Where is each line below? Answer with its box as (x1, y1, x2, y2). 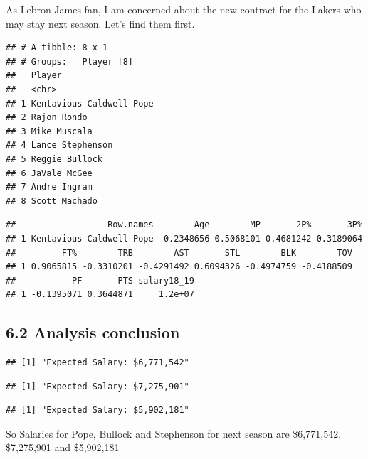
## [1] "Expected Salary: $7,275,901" (6, 381, 189, 391)
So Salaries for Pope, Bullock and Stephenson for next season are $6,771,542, (6, 426, 342, 441)
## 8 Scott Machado (6, 195, 98, 206)
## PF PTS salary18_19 (6, 275, 194, 286)
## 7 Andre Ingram (6, 182, 93, 193)
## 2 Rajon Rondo (6, 112, 88, 123)
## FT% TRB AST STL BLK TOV (6, 247, 352, 258)
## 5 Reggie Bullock (6, 153, 103, 164)
